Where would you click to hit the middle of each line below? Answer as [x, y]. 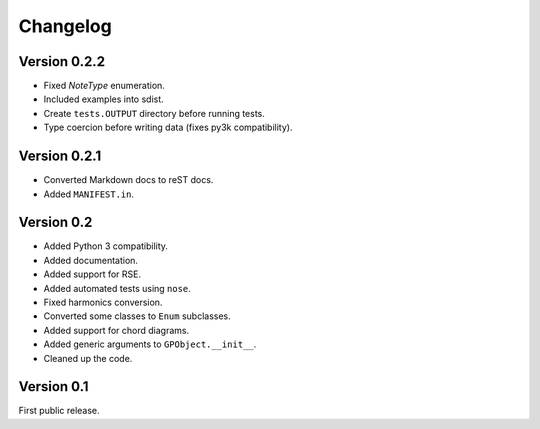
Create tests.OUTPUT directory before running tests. [154, 113]
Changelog [65, 26]
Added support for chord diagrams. [116, 330]
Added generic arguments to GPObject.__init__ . [150, 344]
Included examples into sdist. [103, 99]
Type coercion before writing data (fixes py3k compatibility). [168, 127]
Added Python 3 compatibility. [106, 246]
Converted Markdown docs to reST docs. [128, 180]
